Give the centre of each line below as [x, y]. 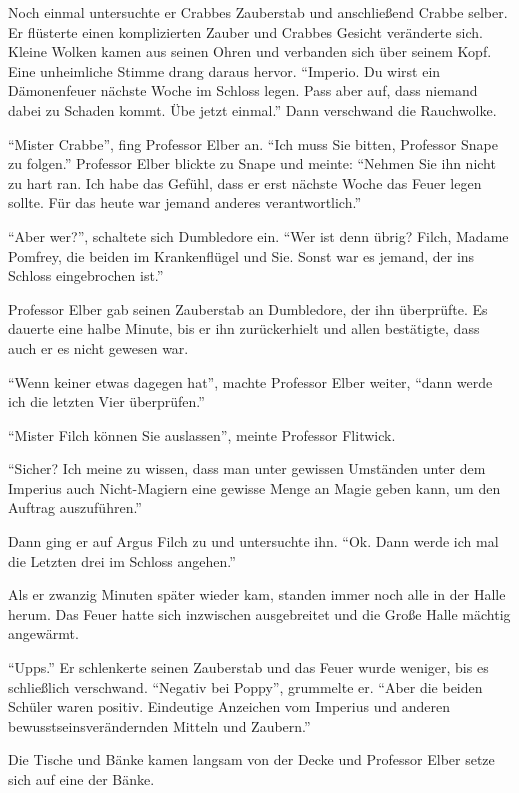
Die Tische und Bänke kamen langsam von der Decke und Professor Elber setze [251, 759]
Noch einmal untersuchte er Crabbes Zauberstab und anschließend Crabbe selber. [258, 12]
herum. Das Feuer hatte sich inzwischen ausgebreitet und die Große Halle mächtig [259, 613]
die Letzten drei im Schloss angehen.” [122, 560]
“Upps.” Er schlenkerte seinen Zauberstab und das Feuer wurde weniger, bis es [248, 667]
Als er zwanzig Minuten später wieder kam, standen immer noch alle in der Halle [257, 594]
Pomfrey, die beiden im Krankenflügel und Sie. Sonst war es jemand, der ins [241, 255]
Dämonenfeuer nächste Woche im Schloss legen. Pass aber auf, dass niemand [243, 90]
